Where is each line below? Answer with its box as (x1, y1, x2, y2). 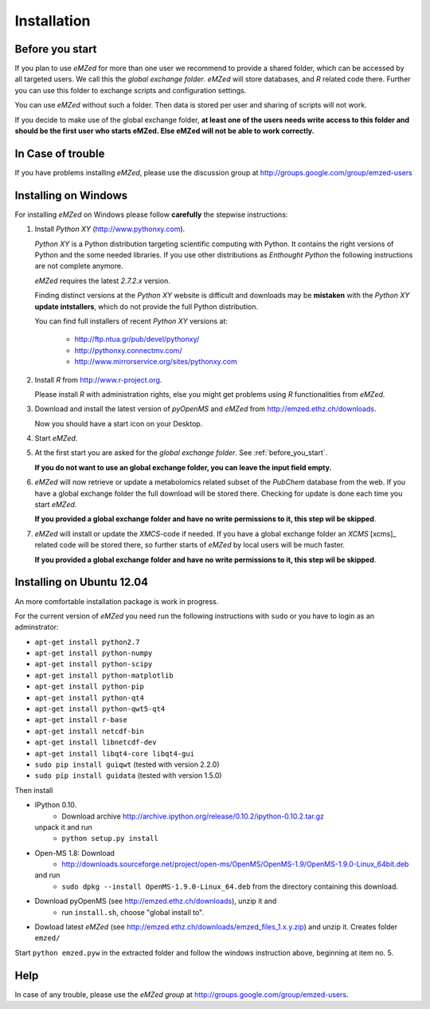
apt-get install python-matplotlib (34, 670, 174, 680)
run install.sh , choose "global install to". (61, 907, 205, 917)
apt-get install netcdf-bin (34, 726, 145, 736)
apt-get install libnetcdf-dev (34, 738, 157, 747)
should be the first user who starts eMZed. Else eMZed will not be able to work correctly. (14, 126, 315, 135)
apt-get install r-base (34, 716, 127, 724)
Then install (14, 785, 53, 795)
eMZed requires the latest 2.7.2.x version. (34, 276, 171, 285)
